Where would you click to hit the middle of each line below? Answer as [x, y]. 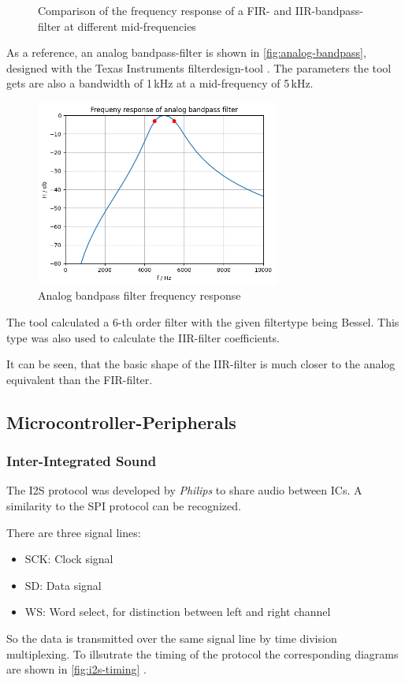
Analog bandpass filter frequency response [139, 295]
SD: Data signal [63, 585]
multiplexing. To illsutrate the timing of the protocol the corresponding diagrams [202, 653]
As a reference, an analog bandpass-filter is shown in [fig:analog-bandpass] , [186, 52]
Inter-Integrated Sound [82, 461]
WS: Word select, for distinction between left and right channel [178, 612]
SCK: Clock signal [69, 559]
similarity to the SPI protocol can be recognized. [124, 505]
